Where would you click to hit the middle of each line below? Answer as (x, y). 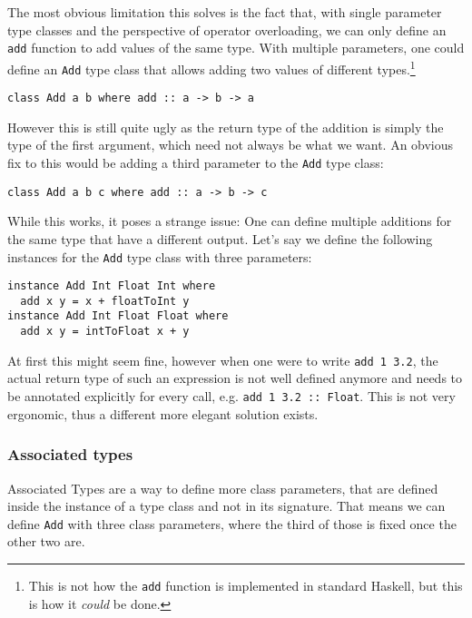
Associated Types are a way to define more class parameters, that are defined (223, 488)
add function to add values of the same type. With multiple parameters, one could (236, 48)
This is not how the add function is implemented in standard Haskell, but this (246, 585)
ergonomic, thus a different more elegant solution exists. (163, 413)
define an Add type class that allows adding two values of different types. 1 (211, 67)
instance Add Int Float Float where (118, 316)
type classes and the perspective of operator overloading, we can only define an (227, 29)
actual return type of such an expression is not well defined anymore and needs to (235, 378)
